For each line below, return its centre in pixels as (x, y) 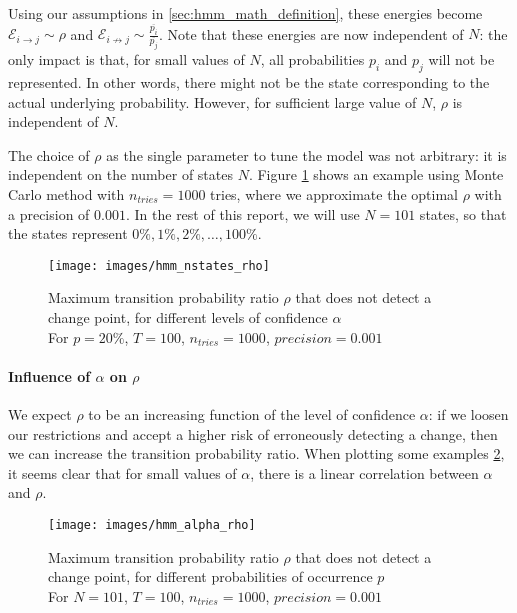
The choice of (49, 154)
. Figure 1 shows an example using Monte (376, 174)
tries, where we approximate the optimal (334, 194)
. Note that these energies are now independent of (311, 33)
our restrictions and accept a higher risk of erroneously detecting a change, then (253, 433)
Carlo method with (66, 194)
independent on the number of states (120, 174)
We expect (40, 414)
